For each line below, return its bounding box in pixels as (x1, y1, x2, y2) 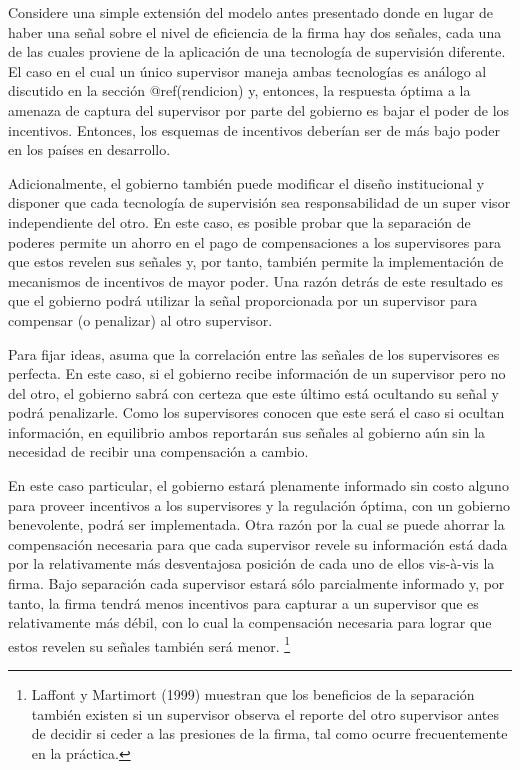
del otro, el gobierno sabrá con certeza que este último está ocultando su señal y (8, 382, 499, 403)
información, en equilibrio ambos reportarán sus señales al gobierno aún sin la (8, 421, 486, 442)
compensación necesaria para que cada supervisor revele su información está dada (8, 533, 508, 554)
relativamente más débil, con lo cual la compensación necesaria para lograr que (8, 612, 492, 633)
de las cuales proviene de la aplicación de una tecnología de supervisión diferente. (8, 41, 506, 62)
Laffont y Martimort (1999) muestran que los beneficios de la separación (31, 684, 475, 705)
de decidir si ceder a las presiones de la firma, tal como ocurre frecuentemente (31, 723, 508, 744)
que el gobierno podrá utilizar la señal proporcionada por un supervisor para (8, 290, 478, 311)
